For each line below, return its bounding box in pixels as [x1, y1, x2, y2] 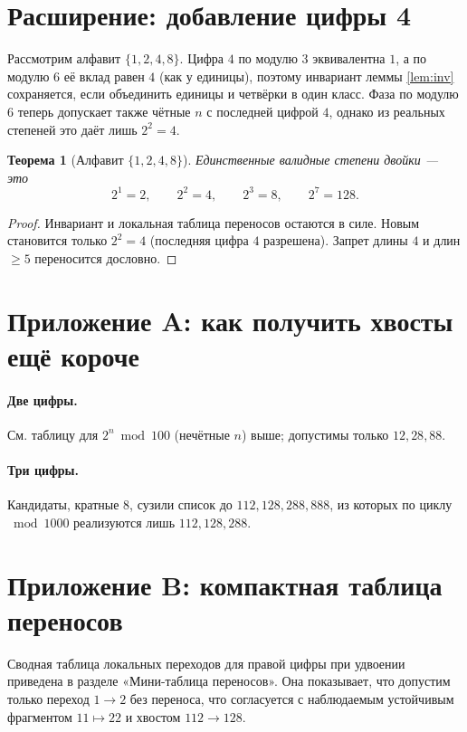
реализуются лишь [73, 512, 176, 531]
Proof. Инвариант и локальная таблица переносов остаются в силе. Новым [7, 213, 420, 232]
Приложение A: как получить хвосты [7, 301, 453, 338]
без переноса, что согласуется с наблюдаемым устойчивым [129, 689, 454, 708]
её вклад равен [63, 66, 145, 85]
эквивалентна [312, 49, 386, 68]
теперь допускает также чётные [17, 101, 191, 120]
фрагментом [7, 707, 72, 726]
